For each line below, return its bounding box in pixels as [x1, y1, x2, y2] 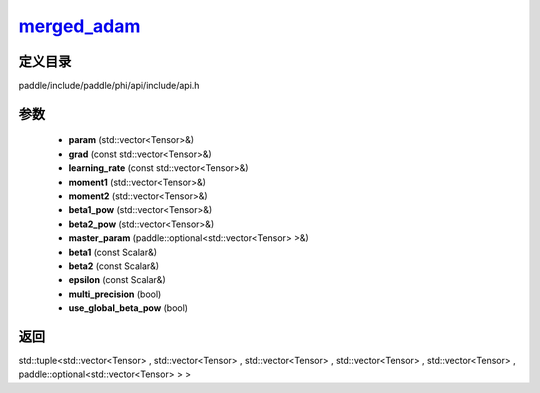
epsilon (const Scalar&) [68, 274, 166, 286]
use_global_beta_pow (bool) [68, 302, 189, 314]
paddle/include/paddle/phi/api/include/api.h [18, 80, 200, 92]
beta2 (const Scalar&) [68, 260, 160, 272]
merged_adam [18, 15, 141, 37]
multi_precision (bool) [68, 288, 162, 300]
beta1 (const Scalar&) [68, 246, 158, 258]
